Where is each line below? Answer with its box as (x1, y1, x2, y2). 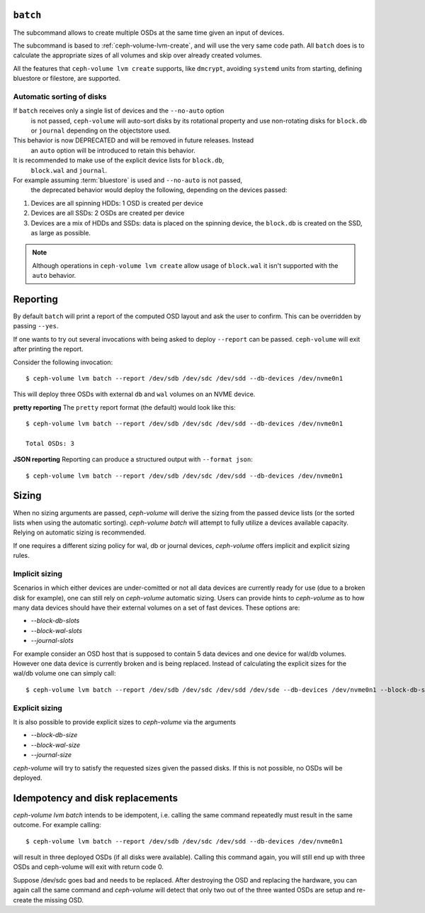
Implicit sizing (13, 568, 63, 578)
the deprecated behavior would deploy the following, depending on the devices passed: (30, 186, 288, 194)
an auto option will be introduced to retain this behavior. (30, 146, 196, 155)
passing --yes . (13, 322, 59, 330)
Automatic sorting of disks (13, 91, 107, 101)
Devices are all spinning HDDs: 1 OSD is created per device (30, 198, 203, 207)
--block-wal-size (30, 741, 81, 749)
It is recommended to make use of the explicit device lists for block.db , (13, 156, 225, 164)
